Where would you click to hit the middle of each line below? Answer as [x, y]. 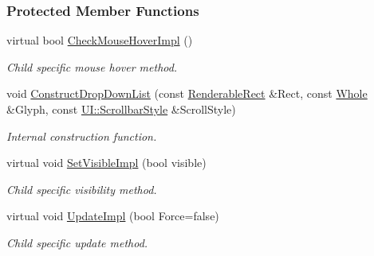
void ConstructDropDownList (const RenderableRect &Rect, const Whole [187, 93]
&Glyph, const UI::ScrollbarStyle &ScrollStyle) [121, 109]
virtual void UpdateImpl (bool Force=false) [113, 216]
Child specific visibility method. [82, 189]
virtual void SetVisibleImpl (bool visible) [106, 163]
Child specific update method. [77, 242]
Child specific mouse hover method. [92, 66]
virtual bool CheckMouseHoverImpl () [100, 40]
